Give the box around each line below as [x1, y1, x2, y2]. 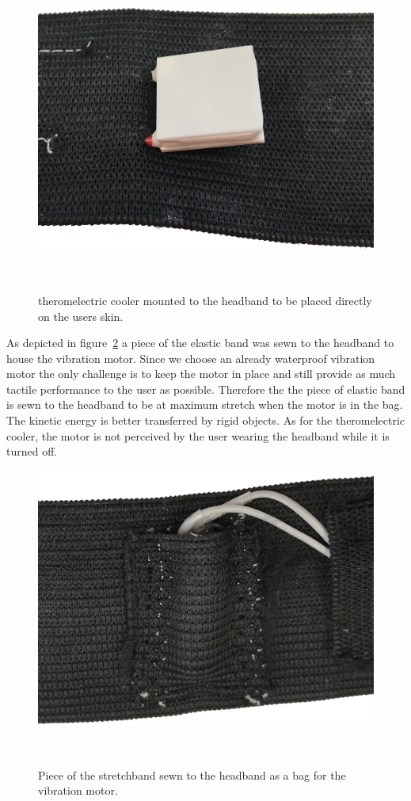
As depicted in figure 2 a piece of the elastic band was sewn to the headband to [6, 334, 394, 351]
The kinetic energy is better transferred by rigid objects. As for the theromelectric [6, 412, 405, 429]
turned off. [6, 443, 58, 460]
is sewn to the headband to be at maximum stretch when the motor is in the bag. [6, 396, 403, 413]
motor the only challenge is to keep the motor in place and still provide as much [6, 365, 396, 382]
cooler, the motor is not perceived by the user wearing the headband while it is [6, 427, 390, 444]
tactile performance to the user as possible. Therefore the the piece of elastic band [6, 380, 405, 397]
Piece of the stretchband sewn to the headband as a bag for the [38, 766, 346, 783]
